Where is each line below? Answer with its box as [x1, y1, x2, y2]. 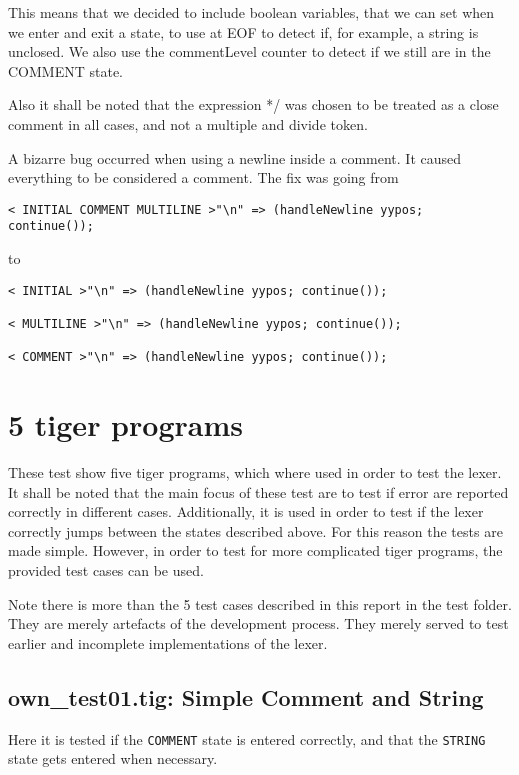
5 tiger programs [8, 404, 243, 445]
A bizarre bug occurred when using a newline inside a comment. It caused [8, 147, 462, 168]
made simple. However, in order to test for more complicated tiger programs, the [8, 540, 503, 561]
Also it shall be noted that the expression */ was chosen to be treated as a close [8, 94, 499, 115]
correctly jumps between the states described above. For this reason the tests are [8, 520, 503, 541]
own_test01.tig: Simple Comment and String [8, 681, 484, 712]
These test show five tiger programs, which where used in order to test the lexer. [8, 462, 502, 483]
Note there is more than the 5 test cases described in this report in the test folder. [8, 593, 512, 614]
